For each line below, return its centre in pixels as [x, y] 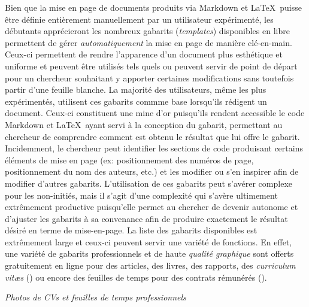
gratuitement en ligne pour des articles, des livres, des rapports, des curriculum [150, 265]
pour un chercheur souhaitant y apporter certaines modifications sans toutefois [149, 77]
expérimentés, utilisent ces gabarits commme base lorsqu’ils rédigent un [136, 101]
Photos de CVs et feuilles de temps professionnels [96, 297]
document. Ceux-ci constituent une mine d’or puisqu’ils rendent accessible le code [155, 113]
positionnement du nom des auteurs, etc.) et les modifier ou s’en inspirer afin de [152, 171]
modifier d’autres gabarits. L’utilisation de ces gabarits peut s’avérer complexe [149, 183]
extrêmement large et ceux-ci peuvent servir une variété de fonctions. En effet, [149, 241]
